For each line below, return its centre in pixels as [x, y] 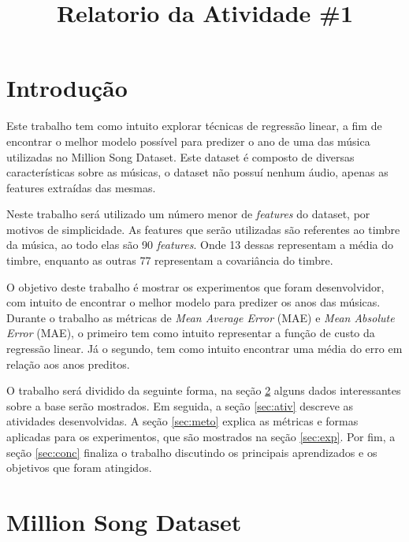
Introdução [67, 88]
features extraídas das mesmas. [81, 187]
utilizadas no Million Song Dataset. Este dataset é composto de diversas [180, 156]
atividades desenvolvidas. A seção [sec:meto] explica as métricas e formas [182, 421]
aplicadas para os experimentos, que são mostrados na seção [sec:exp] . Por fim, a [201, 436]
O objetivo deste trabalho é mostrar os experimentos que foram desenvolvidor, [195, 286]
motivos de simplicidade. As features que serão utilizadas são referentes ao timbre [203, 229]
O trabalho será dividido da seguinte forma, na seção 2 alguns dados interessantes [204, 390]
